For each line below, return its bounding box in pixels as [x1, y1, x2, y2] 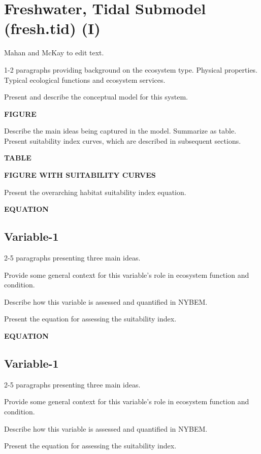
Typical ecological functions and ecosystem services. [4, 74, 166, 85]
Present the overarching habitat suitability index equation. [4, 186, 186, 197]
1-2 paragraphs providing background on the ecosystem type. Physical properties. [4, 64, 258, 75]
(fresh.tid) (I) [4, 18, 101, 39]
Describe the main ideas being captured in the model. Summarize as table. [4, 125, 237, 136]
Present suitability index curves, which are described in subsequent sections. [4, 135, 241, 146]
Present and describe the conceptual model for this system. [4, 91, 188, 102]
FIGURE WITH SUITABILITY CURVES [4, 170, 156, 180]
